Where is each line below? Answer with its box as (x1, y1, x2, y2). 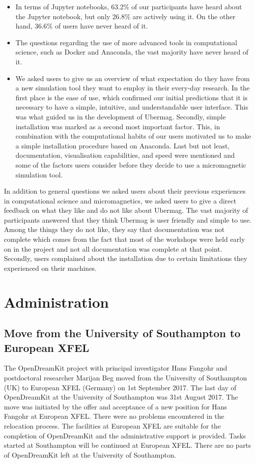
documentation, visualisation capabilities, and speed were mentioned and (15, 150, 235, 160)
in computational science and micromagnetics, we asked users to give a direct (4, 195, 236, 205)
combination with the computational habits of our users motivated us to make (15, 131, 251, 141)
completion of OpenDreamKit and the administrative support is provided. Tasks (4, 430, 246, 440)
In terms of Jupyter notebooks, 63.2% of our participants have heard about (15, 1, 242, 11)
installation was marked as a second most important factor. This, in (15, 121, 220, 131)
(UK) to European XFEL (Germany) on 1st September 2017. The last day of (4, 382, 236, 392)
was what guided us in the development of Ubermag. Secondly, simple (15, 111, 226, 121)
